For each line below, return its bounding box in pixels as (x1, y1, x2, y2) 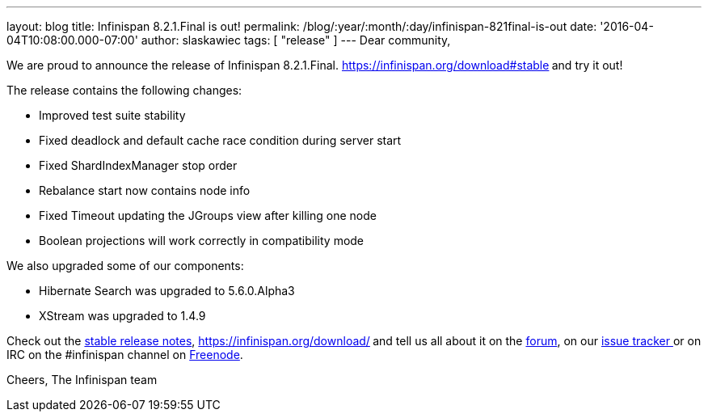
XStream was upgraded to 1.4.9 (39, 309, 206, 323)
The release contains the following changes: (6, 83, 242, 97)
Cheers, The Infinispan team (6, 373, 158, 386)
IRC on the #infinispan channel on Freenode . (6, 348, 243, 361)
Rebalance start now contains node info (39, 184, 251, 197)
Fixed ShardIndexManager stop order (39, 158, 238, 172)
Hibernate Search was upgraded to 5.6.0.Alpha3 (39, 284, 295, 298)
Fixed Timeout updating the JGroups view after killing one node (39, 209, 377, 222)
